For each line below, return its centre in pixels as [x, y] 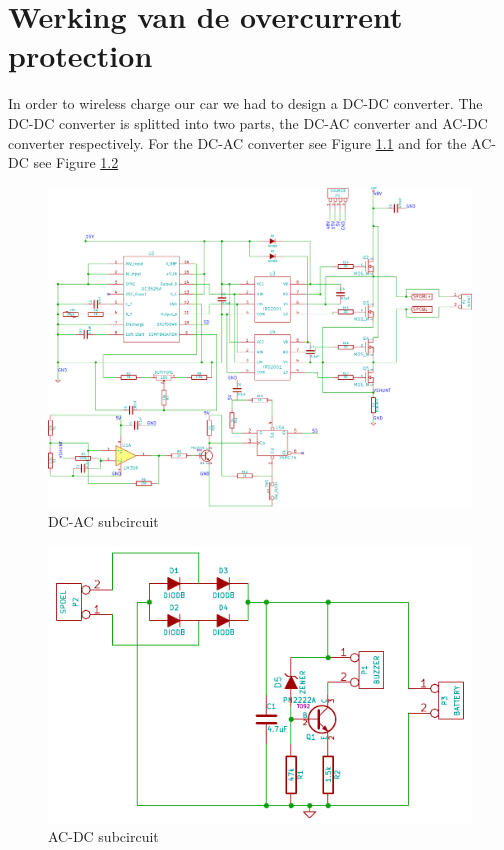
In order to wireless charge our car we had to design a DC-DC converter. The [245, 103]
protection [80, 55]
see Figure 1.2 [76, 162]
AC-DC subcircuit [103, 836]
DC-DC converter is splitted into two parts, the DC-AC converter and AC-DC [248, 122]
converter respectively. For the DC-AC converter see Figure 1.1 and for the [237, 142]
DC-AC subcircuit [103, 521]
